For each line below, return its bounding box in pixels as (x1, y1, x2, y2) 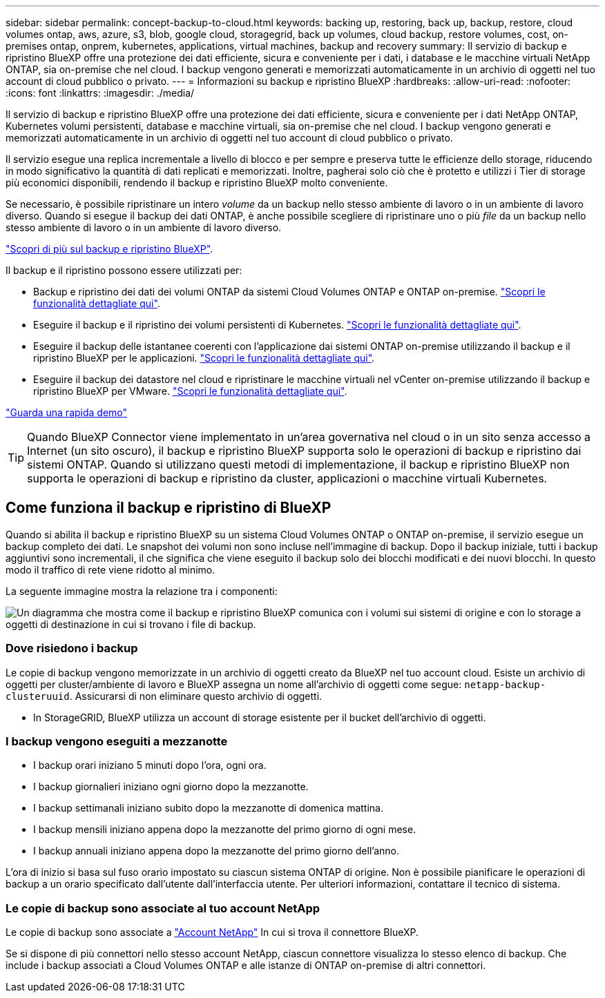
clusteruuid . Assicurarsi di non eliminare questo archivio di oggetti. (6, 689, 323, 702)
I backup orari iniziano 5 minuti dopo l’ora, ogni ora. (33, 759, 267, 772)
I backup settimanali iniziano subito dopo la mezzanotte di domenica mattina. (33, 802, 383, 814)
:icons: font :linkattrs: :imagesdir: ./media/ (6, 87, 195, 99)
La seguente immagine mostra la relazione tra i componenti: (6, 585, 278, 597)
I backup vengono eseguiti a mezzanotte (6, 734, 228, 748)
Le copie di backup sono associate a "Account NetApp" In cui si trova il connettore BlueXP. (6, 926, 419, 939)
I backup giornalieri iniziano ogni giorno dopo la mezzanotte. (33, 781, 309, 793)
